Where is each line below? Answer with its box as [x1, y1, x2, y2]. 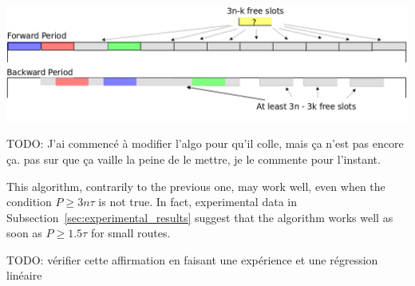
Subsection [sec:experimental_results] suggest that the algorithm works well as [6, 209, 393, 225]
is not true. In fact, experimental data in [98, 193, 297, 210]
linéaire [6, 267, 42, 284]
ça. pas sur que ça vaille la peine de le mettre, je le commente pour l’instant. [6, 150, 381, 167]
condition [6, 193, 52, 210]
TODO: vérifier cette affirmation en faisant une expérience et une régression [6, 251, 378, 268]
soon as [6, 224, 42, 241]
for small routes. [90, 224, 171, 241]
